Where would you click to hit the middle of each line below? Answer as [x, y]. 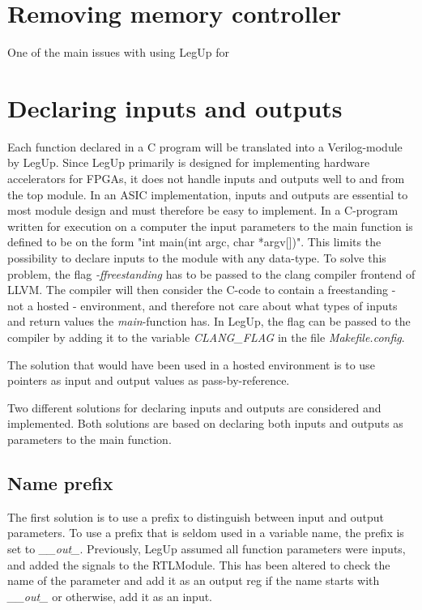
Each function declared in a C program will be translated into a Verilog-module [205, 146]
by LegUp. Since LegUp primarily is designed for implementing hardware [189, 162]
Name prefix [60, 482]
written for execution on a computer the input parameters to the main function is [210, 226]
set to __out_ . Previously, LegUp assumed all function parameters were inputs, [207, 548]
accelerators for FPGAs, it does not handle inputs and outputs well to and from [206, 179]
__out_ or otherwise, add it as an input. [110, 596]
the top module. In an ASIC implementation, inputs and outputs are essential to [208, 194]
